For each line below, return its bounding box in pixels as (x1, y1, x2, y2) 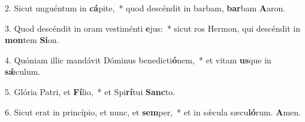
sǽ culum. (5, 65, 41, 78)
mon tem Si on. (5, 33, 59, 46)
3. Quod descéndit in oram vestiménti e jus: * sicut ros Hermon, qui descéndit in (5, 22, 300, 34)
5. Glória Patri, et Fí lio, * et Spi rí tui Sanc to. (5, 85, 176, 97)
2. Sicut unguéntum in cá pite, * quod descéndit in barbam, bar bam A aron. (5, 2, 286, 14)
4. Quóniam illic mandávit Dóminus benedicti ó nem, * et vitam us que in (5, 53, 271, 66)
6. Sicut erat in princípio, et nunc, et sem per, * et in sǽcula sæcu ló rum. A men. (5, 105, 301, 118)
